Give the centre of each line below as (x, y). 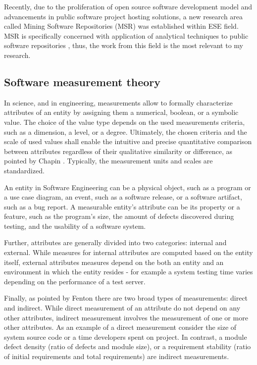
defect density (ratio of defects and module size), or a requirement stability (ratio (128, 346)
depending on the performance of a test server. (75, 281)
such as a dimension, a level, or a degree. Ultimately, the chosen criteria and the (126, 131)
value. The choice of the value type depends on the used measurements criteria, (125, 122)
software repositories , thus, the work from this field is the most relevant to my (124, 45)
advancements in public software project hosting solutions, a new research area (124, 16)
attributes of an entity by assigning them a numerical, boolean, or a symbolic (121, 112)
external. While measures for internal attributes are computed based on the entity (128, 252)
